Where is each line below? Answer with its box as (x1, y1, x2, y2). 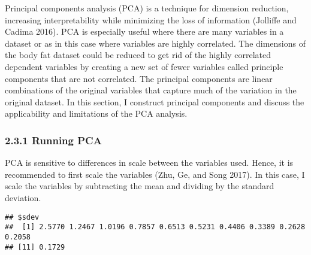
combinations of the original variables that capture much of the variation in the (5, 84, 297, 96)
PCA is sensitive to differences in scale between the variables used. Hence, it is (5, 156, 294, 169)
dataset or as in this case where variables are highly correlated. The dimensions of (5, 37, 306, 49)
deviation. (5, 191, 41, 204)
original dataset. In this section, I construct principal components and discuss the (5, 95, 304, 108)
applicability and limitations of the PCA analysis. (5, 107, 188, 120)
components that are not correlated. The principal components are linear (5, 72, 273, 84)
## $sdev (5, 212, 40, 221)
